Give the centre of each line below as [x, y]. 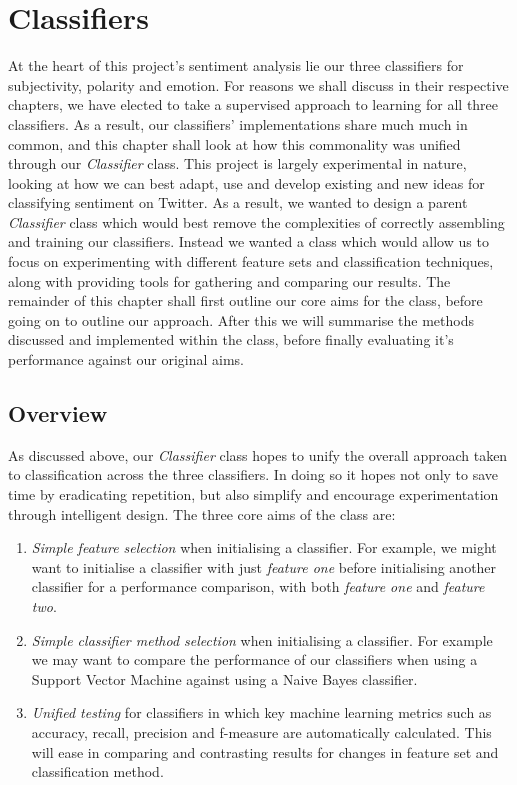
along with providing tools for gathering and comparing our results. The [229, 280]
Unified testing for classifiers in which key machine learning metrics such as [261, 712]
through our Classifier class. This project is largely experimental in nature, [237, 163]
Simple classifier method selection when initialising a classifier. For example [262, 639]
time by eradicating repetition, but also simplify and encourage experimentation [253, 494]
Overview [58, 413]
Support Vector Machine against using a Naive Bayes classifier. [224, 678]
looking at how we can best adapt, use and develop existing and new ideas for [246, 182]
